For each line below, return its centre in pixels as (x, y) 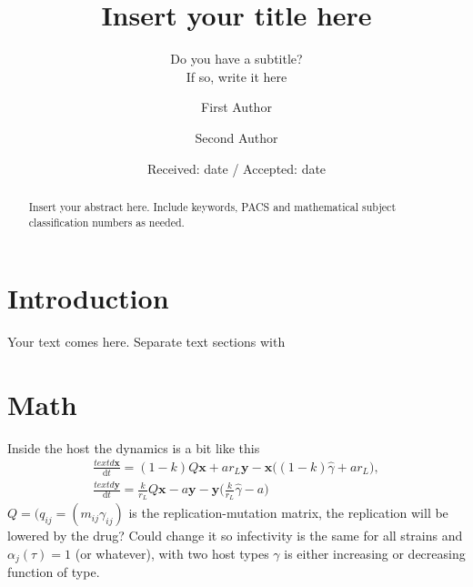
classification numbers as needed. (106, 222)
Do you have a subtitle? (236, 59)
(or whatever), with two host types (172, 553)
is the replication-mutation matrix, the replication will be (288, 513)
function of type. (54, 572)
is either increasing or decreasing (375, 553)
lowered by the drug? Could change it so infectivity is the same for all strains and (235, 536)
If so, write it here (236, 76)
